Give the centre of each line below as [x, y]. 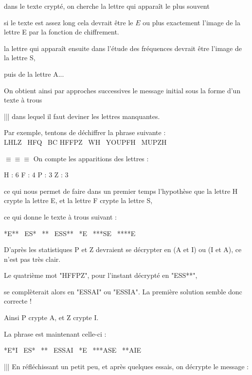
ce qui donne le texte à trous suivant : [60, 216]
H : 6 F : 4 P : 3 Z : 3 [36, 175]
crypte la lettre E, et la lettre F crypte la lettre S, [78, 200]
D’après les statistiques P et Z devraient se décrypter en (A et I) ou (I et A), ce [123, 249]
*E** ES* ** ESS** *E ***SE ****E [70, 233]
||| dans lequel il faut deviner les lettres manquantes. [82, 116]
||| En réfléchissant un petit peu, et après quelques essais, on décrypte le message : [126, 366]
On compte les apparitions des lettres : [91, 158]
